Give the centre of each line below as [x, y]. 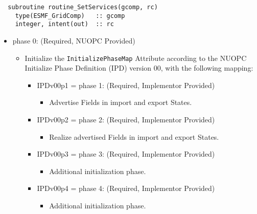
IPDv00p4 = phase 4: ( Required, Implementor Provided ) [126, 188]
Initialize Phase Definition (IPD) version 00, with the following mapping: [139, 68]
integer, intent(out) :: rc [64, 24]
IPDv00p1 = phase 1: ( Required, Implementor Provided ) [126, 85]
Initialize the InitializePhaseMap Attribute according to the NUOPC [136, 58]
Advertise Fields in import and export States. [121, 102]
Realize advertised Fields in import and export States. [134, 136]
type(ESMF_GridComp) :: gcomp [70, 16]
